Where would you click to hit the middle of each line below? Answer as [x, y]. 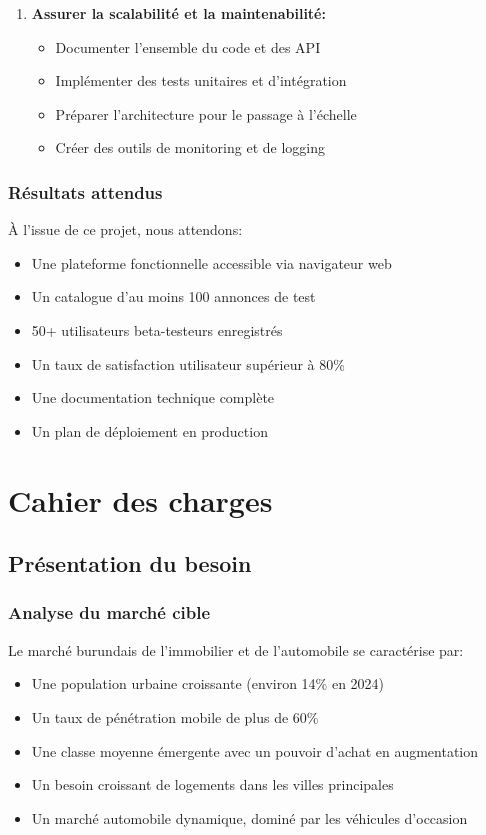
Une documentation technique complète [153, 397]
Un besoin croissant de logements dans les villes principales [212, 784]
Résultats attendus [85, 191]
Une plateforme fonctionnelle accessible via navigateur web [211, 262]
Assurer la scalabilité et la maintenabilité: [178, 13]
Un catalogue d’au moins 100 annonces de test [173, 296]
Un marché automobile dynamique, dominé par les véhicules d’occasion [249, 817]
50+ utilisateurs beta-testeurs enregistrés [157, 329]
